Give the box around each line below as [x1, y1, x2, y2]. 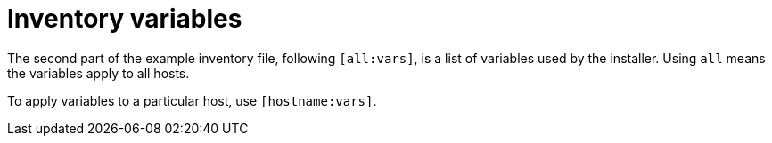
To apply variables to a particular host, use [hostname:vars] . [7, 92, 377, 108]
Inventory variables [7, 4, 242, 34]
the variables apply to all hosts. [7, 65, 190, 81]
